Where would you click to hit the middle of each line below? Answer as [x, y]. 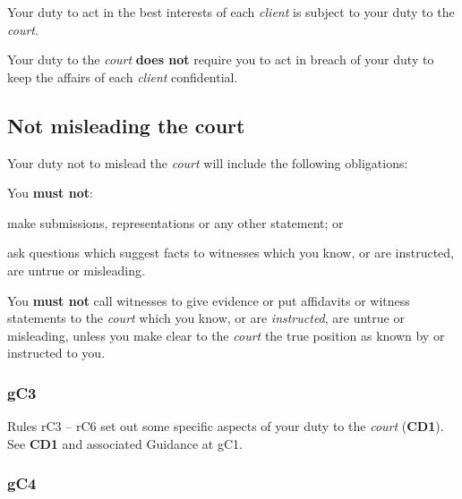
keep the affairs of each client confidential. [123, 76]
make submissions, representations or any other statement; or [175, 222]
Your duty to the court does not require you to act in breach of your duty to [221, 59]
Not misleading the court [126, 125]
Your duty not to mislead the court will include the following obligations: [208, 162]
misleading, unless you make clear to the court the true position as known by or [226, 335]
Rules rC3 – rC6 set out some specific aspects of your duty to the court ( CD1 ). [226, 426]
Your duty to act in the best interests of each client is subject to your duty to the [231, 12]
